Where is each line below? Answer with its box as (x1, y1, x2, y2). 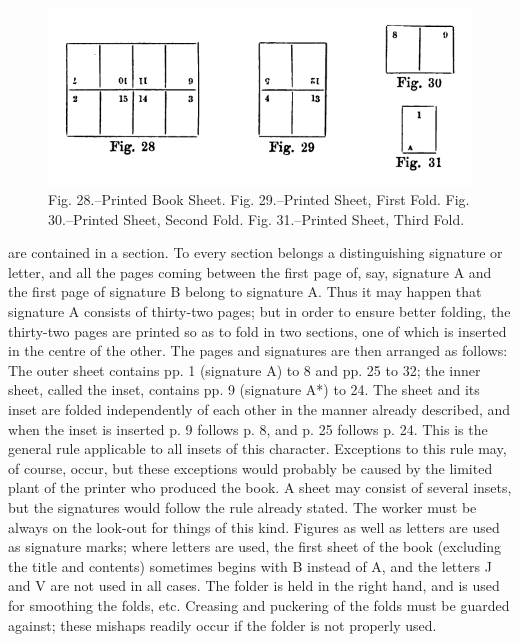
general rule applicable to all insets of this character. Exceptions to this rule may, (8, 438, 507, 459)
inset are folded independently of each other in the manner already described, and (8, 399, 511, 420)
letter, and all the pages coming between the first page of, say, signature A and (8, 261, 492, 282)
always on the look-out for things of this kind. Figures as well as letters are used (8, 516, 500, 537)
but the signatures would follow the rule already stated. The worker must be (8, 497, 477, 517)
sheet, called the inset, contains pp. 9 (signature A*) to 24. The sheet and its (8, 379, 480, 400)
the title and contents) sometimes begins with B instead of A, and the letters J (8, 555, 492, 576)
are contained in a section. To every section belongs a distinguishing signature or (8, 242, 503, 263)
